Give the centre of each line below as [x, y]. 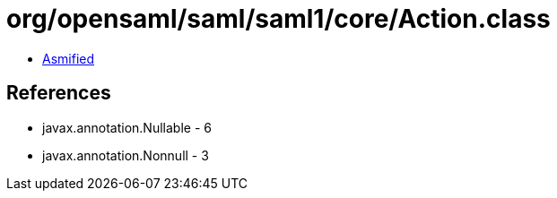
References [59, 93]
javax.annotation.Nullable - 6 [127, 127]
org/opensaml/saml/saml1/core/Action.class [278, 19]
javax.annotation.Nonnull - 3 [126, 155]
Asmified [69, 58]
